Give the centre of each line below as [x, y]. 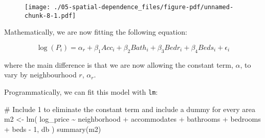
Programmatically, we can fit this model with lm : [81, 91]
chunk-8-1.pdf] [50, 16]
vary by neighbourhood [40, 75]
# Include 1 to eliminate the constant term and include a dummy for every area [130, 109]
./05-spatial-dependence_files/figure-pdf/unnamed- [144, 7]
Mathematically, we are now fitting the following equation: [96, 32]
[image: [38, 7]
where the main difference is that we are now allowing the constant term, [119, 64]
